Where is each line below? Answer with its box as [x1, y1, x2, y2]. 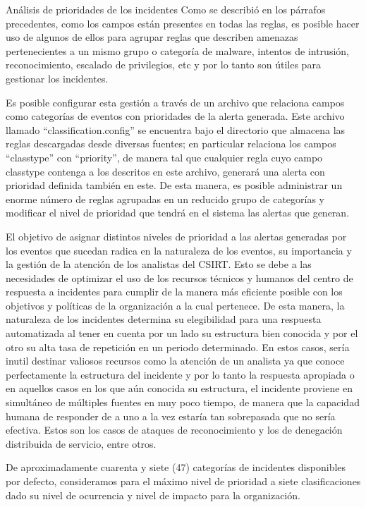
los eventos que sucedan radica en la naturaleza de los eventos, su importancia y [6, 243, 352, 257]
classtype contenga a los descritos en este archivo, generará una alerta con [6, 164, 325, 178]
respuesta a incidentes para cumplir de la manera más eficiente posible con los [6, 284, 343, 299]
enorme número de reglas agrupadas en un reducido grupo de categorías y [6, 191, 325, 206]
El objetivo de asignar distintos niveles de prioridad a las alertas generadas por [6, 228, 347, 243]
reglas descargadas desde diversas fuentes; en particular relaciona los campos [6, 136, 336, 151]
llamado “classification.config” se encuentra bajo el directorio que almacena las [6, 122, 346, 137]
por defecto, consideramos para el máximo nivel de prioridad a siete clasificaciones [6, 474, 361, 488]
